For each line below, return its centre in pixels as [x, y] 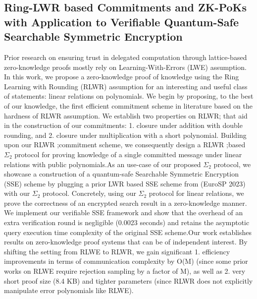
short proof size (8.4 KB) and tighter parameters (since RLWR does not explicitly [128, 280]
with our [17, 193]
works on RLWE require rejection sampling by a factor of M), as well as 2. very [125, 271]
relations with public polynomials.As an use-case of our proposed [103, 164]
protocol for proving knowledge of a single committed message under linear [128, 154]
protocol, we [232, 164]
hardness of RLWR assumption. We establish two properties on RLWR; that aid [126, 115]
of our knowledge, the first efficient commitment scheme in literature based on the [128, 105]
